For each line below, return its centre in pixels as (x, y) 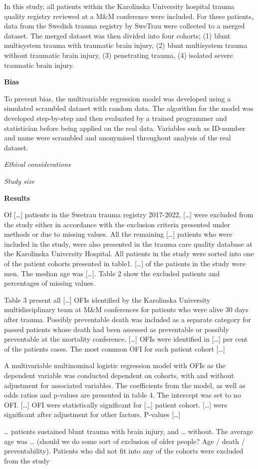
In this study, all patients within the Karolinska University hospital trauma (119, 6)
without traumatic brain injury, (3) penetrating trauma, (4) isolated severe (119, 55)
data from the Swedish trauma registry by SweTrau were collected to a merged (125, 26)
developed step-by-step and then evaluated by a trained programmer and (116, 118)
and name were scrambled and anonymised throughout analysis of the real (118, 138)
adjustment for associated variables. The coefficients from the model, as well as (125, 385)
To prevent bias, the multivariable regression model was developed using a (118, 98)
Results (17, 198)
